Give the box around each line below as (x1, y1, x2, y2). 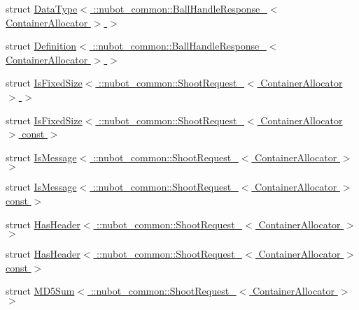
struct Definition (6, 38, 77, 53)
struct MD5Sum (6, 283, 75, 298)
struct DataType (6, 1, 78, 15)
